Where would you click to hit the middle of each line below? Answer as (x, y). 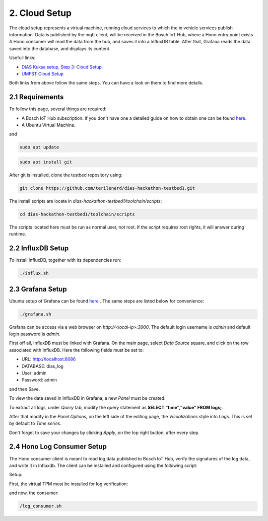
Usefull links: (22, 58)
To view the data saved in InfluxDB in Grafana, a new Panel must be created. (87, 398)
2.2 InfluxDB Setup (39, 248)
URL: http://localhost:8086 (49, 359)
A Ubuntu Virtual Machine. (49, 125)
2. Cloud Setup (40, 13)
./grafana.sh (35, 314)
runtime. (18, 234)
